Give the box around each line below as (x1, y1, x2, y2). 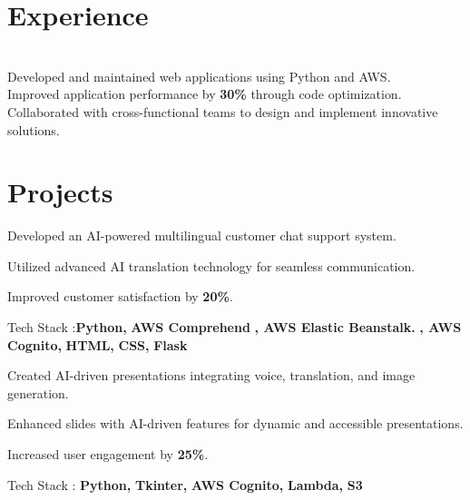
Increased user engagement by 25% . (7, 444, 209, 463)
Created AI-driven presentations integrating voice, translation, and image (7, 366, 416, 385)
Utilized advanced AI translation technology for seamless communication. (7, 256, 416, 275)
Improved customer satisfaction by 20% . (7, 287, 233, 306)
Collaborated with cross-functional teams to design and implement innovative (7, 102, 438, 121)
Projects (7, 173, 113, 211)
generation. (7, 383, 69, 402)
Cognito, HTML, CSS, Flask (7, 335, 188, 354)
